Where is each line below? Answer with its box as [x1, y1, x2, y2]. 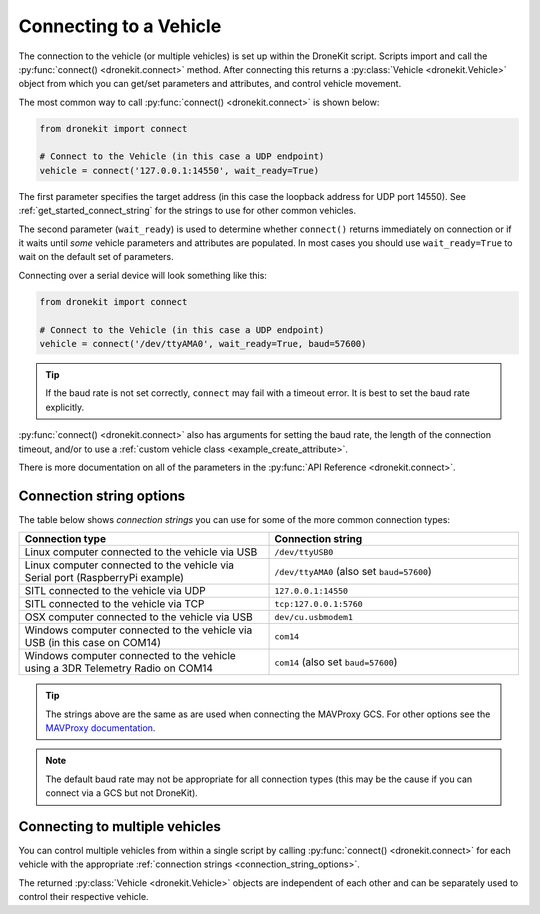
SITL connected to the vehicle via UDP [24, 584, 206, 598]
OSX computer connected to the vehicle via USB [24, 610, 254, 624]
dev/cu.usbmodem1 [274, 611, 354, 622]
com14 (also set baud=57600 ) [274, 655, 398, 669]
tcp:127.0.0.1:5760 [274, 598, 364, 609]
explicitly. [45, 401, 85, 413]
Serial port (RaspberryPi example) [24, 571, 185, 585]
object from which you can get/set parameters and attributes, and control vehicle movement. [18, 78, 402, 90]
